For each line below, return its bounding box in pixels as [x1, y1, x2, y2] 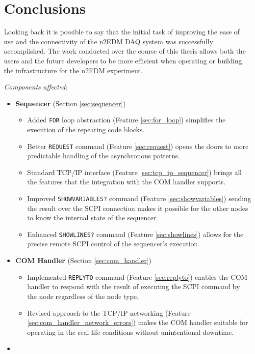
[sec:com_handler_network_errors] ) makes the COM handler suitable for [27, 317, 248, 327]
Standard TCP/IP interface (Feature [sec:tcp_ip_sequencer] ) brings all [27, 167, 242, 177]
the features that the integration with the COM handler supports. [27, 177, 226, 187]
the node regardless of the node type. [27, 291, 139, 301]
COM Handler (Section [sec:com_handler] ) [15, 255, 152, 265]
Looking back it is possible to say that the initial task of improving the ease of [4, 27, 240, 37]
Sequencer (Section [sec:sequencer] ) [15, 98, 126, 108]
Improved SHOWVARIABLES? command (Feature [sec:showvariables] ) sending [27, 193, 251, 203]
